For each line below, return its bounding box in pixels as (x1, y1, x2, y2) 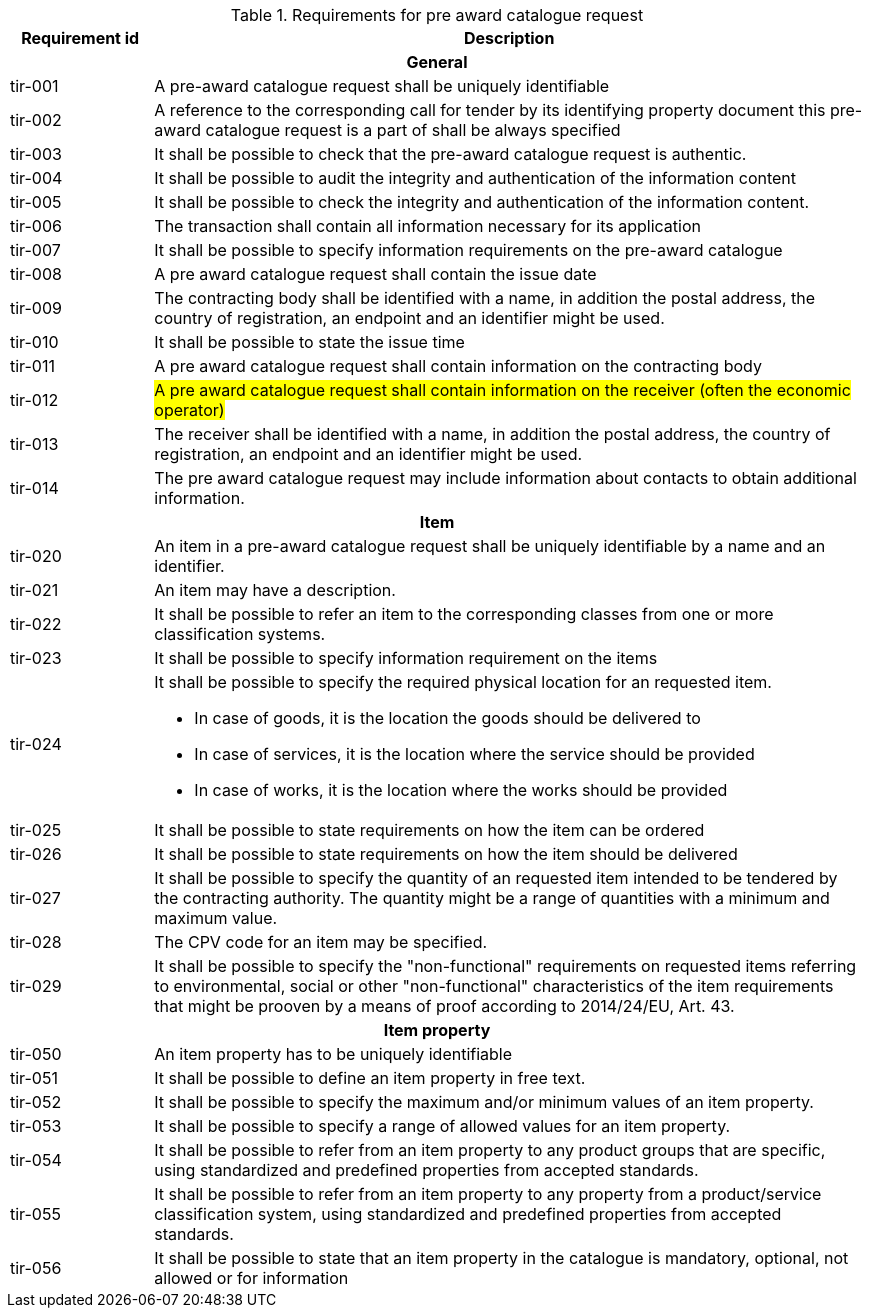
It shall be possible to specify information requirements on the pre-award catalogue (154, 240, 783, 260)
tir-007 (10, 240, 61, 260)
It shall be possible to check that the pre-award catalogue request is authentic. (154, 144, 747, 164)
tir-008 (10, 264, 62, 284)
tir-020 (10, 546, 62, 566)
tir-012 (10, 390, 59, 410)
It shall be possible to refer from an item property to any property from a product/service (154, 1184, 822, 1204)
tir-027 (10, 888, 61, 908)
